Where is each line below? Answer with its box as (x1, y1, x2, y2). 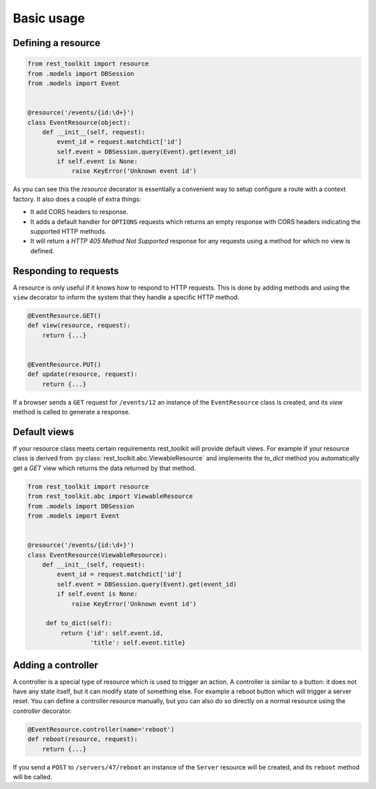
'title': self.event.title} (89, 639, 186, 647)
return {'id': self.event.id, (60, 629, 164, 637)
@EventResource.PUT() (27, 361, 102, 369)
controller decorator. (13, 707, 72, 715)
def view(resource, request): (27, 322, 131, 329)
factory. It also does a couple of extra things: (13, 195, 142, 203)
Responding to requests (13, 265, 120, 277)
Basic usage (13, 10, 85, 26)
